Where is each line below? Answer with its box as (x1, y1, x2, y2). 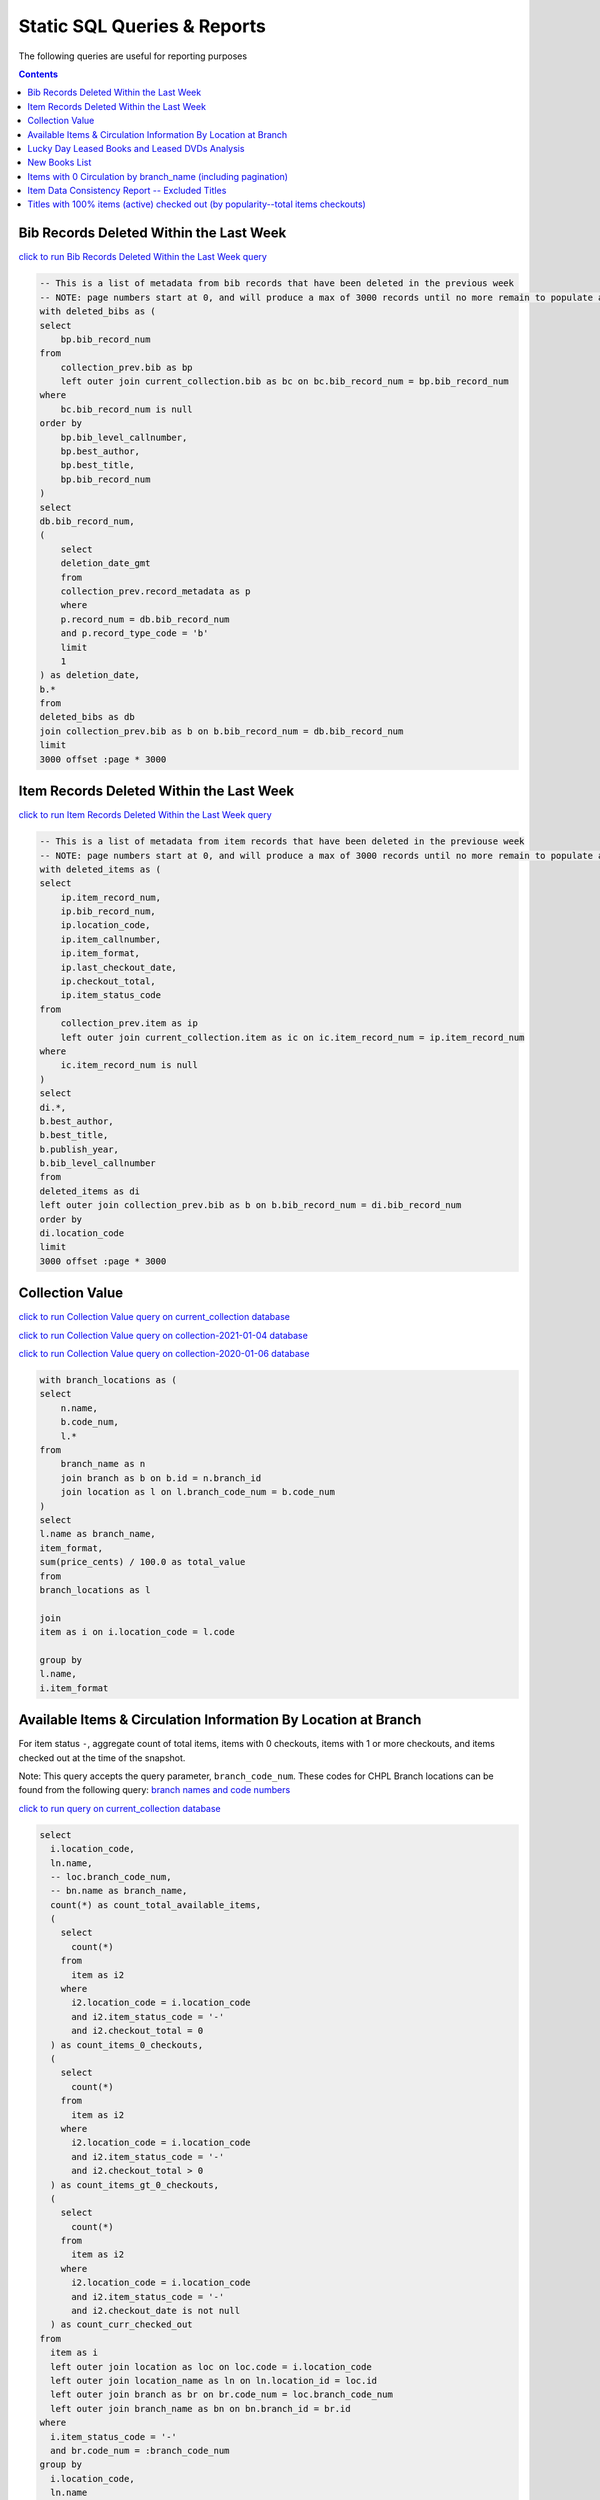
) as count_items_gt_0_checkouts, (50, 2179, 220, 2190)
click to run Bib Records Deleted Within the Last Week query (18, 251, 267, 263)
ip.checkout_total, (60, 976, 157, 987)
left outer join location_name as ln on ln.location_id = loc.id (50, 2375, 378, 2386)
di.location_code (39, 1228, 125, 1239)
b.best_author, (39, 1115, 114, 1127)
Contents (18, 68, 59, 80)
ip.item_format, (60, 948, 140, 959)
